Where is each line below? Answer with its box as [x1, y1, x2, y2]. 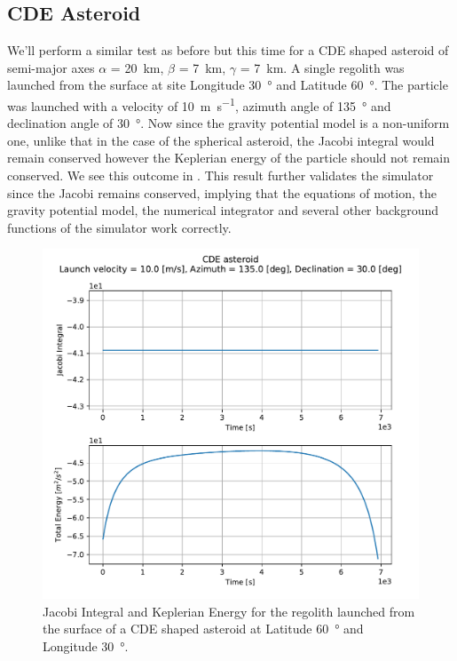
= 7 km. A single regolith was [240, 58, 405, 76]
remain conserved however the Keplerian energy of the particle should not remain [7, 148, 450, 167]
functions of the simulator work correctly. [7, 218, 232, 236]
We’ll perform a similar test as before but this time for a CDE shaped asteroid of [7, 41, 449, 60]
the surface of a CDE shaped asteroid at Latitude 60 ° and [43, 619, 364, 638]
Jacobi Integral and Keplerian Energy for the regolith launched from [43, 601, 415, 620]
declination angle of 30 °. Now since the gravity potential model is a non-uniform [7, 114, 450, 132]
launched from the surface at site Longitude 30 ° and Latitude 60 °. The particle [7, 76, 448, 94]
